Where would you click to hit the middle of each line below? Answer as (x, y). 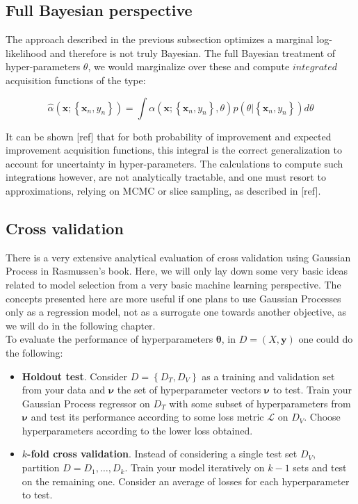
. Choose (322, 417)
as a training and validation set (268, 376)
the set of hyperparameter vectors (189, 390)
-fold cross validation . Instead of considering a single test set (162, 454)
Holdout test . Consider (75, 376)
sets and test (320, 468)
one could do (326, 339)
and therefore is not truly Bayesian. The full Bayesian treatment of (193, 52)
